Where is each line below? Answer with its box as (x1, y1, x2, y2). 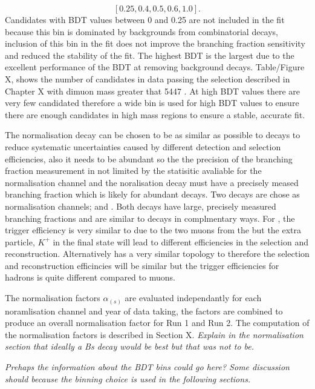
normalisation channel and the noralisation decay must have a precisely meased (5, 176, 299, 188)
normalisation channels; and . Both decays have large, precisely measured (5, 199, 276, 212)
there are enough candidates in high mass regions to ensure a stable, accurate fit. (5, 108, 305, 121)
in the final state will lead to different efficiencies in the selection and (53, 235, 309, 248)
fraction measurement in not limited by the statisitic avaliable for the (5, 164, 262, 177)
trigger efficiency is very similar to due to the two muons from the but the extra (5, 224, 302, 236)
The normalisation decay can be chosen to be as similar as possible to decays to (5, 128, 300, 141)
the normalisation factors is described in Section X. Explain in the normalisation (5, 328, 304, 341)
